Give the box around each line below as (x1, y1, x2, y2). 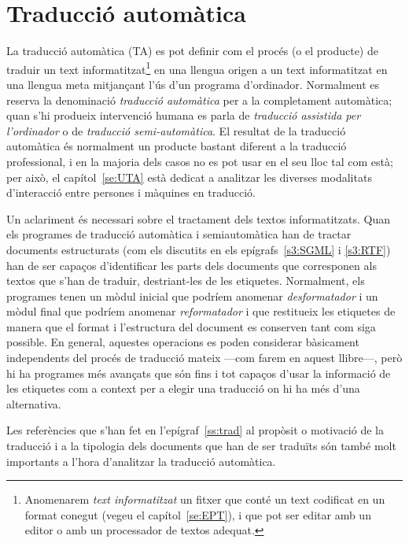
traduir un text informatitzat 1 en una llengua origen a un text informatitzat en (6, 58, 388, 77)
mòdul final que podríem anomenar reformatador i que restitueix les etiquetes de (6, 303, 396, 320)
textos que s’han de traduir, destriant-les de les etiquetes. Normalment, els (6, 272, 365, 289)
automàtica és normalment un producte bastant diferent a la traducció (6, 138, 347, 154)
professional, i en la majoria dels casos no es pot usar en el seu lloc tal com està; (6, 153, 393, 169)
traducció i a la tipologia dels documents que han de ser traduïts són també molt (6, 438, 396, 454)
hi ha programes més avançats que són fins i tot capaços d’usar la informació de (6, 364, 391, 381)
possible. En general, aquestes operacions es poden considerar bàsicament (6, 334, 359, 350)
